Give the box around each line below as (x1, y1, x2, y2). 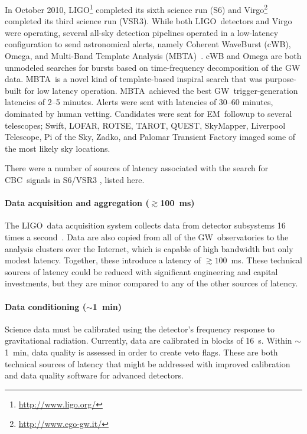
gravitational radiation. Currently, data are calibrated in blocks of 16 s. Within (5, 334, 292, 347)
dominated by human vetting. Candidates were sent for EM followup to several (5, 107, 292, 119)
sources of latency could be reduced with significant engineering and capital (5, 265, 278, 278)
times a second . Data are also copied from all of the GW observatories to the (5, 230, 289, 243)
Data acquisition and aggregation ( (5, 197, 149, 209)
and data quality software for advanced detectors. (5, 369, 184, 381)
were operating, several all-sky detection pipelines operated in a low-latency (5, 26, 279, 38)
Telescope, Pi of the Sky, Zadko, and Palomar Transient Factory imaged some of (5, 130, 296, 143)
